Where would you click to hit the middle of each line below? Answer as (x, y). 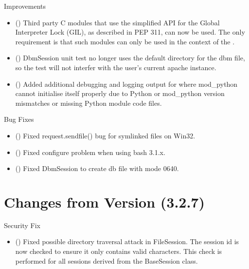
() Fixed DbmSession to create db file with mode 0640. (97, 168)
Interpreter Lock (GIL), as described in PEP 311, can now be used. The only (130, 32)
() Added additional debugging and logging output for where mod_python (126, 84)
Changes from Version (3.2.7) (104, 202)
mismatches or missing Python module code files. (89, 103)
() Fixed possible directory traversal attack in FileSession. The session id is (127, 241)
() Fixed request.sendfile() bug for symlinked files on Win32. (105, 135)
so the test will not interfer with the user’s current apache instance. (116, 67)
